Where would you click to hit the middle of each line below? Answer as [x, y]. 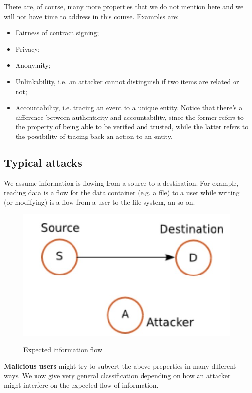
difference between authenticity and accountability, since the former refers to [129, 117]
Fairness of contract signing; [57, 32]
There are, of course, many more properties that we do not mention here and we [124, 6]
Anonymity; [33, 65]
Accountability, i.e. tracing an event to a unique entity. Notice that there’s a [129, 108]
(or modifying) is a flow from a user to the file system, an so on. [99, 202]
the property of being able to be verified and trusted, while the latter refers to [132, 127]
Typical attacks [43, 162]
